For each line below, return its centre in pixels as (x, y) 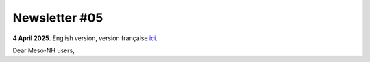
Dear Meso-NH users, (44, 50)
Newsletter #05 (58, 18)
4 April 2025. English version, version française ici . (85, 38)
